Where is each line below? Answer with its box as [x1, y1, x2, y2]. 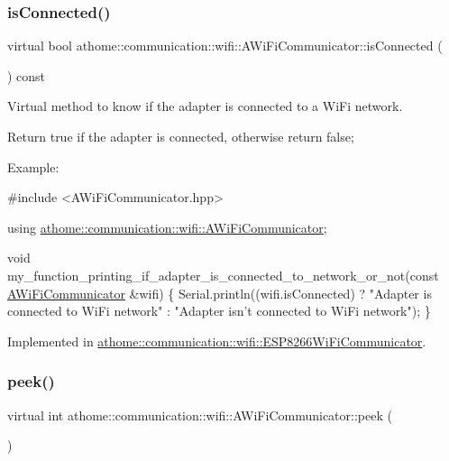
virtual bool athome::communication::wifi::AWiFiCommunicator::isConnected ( [7, 36, 443, 55]
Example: [7, 157, 60, 176]
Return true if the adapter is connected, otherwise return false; [7, 127, 354, 145]
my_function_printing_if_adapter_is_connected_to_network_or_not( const [7, 265, 439, 284]
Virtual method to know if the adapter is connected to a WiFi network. [7, 97, 403, 115]
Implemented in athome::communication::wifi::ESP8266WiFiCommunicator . [7, 331, 426, 350]
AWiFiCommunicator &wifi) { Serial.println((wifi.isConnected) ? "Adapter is [7, 283, 432, 302]
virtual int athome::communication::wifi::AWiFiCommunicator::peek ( [7, 405, 392, 424]
